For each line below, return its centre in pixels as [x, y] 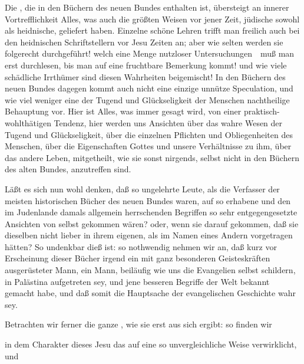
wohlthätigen [28, 122]
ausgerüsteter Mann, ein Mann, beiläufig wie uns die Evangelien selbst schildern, [150, 270]
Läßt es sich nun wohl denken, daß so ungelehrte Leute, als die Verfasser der [142, 188]
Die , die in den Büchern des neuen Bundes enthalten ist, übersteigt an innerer [147, 7]
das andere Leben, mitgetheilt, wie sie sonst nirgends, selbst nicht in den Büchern [152, 157]
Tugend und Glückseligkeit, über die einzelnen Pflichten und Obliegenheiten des [149, 134]
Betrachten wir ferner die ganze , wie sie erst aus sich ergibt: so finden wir [138, 324]
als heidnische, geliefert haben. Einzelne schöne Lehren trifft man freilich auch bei [152, 30]
